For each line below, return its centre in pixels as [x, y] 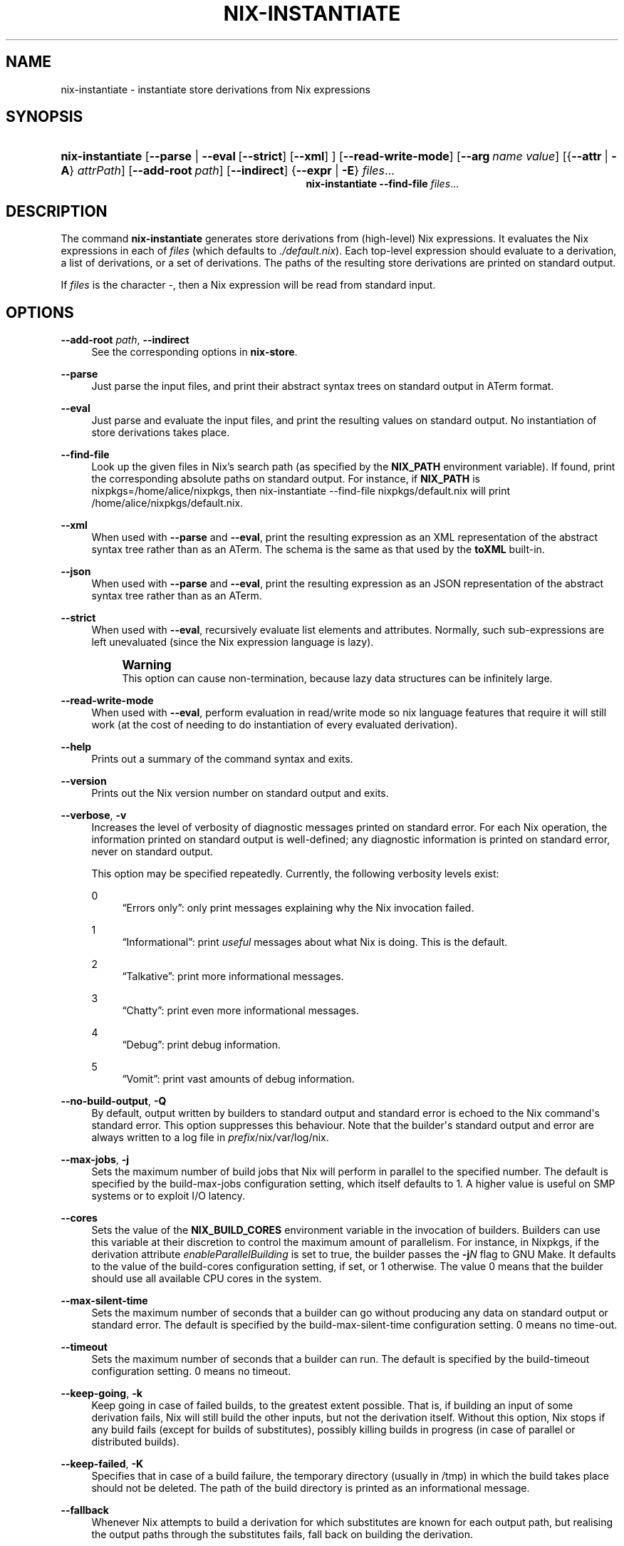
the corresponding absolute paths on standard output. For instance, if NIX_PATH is [286, 479]
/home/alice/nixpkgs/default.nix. [167, 503]
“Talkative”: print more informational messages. [233, 976]
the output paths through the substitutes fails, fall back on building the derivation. [282, 1535]
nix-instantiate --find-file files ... [383, 184]
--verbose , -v [94, 815]
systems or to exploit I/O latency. [168, 1196]
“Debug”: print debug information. [201, 1045]
